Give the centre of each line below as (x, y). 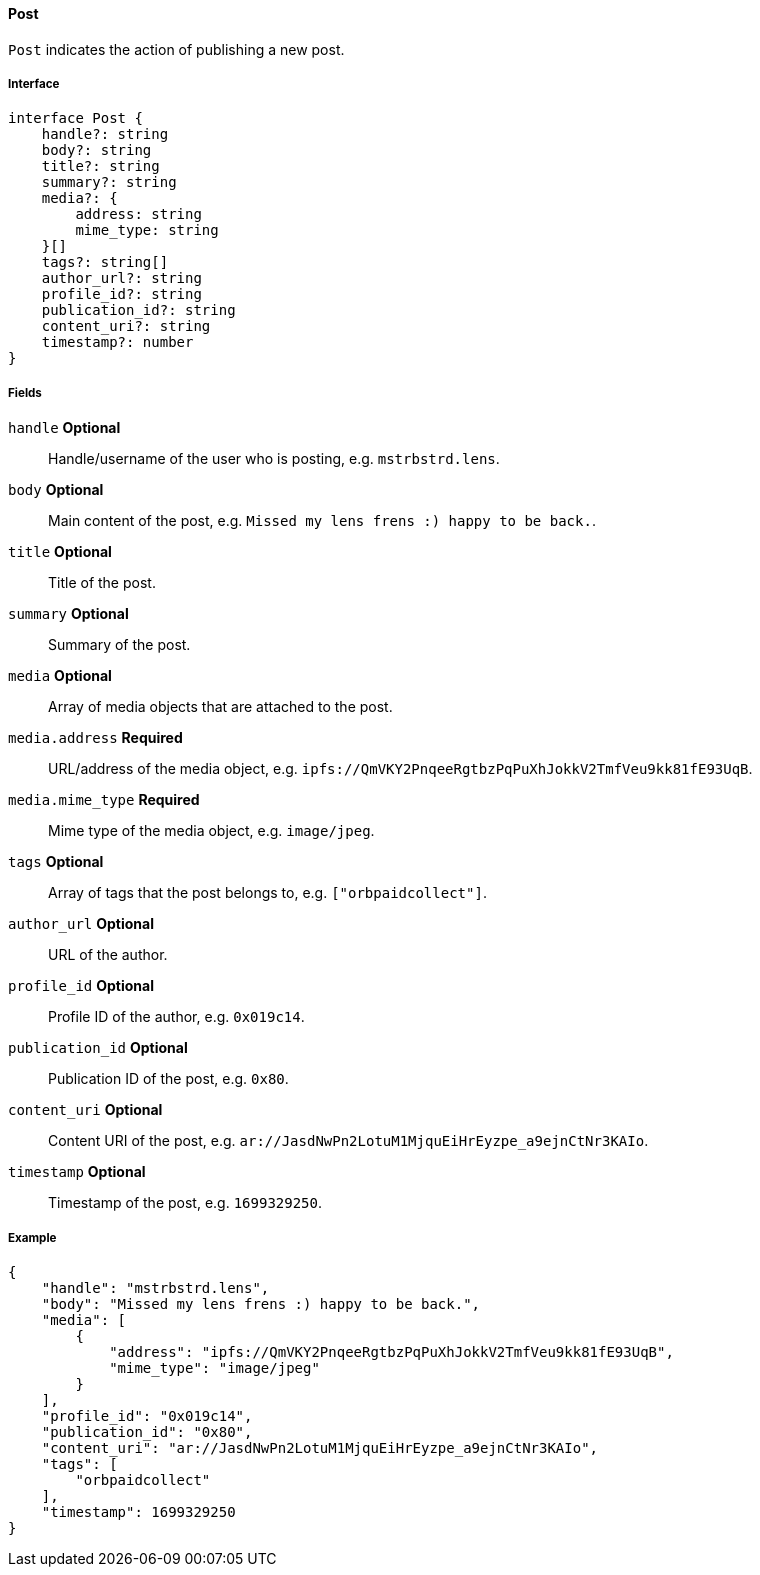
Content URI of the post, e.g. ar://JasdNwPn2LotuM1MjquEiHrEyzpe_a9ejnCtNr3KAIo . (348, 1141)
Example (32, 1237)
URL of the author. (108, 955)
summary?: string (109, 182)
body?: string (96, 150)
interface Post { (75, 118)
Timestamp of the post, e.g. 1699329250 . (185, 1203)
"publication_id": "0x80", (147, 1431)
